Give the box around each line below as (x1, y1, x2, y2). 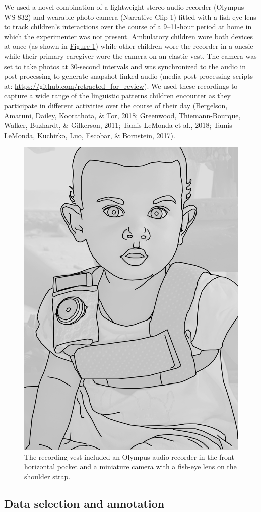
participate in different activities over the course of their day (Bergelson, (4, 100, 228, 110)
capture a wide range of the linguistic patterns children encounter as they (4, 90, 231, 101)
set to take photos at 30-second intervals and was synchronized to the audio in (4, 60, 246, 71)
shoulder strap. (24, 471, 71, 481)
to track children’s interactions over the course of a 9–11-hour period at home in (4, 21, 252, 32)
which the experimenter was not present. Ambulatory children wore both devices (4, 31, 253, 41)
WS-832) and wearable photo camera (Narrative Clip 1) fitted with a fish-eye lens (4, 11, 256, 22)
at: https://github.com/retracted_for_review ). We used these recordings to (4, 80, 238, 91)
